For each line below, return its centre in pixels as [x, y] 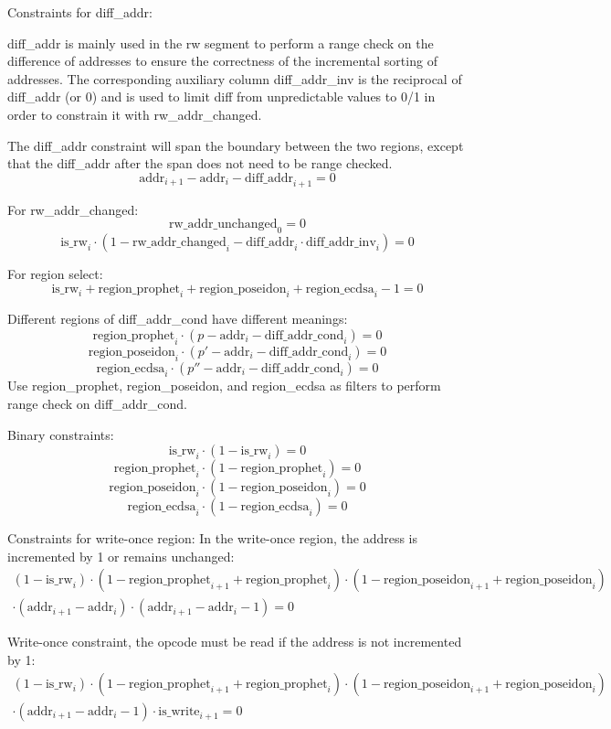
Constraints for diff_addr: [80, 12]
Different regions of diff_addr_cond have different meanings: [178, 319]
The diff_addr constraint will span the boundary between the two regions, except [236, 145]
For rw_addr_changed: [73, 209]
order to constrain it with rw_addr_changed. [135, 114]
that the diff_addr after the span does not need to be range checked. [200, 163]
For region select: [55, 273]
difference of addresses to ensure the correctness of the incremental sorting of [222, 61]
